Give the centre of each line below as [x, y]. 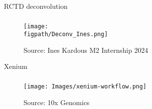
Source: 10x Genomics [57, 102]
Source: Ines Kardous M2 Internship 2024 [86, 50]
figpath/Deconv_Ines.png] [66, 34]
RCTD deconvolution [36, 6]
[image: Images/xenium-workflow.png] [85, 86]
